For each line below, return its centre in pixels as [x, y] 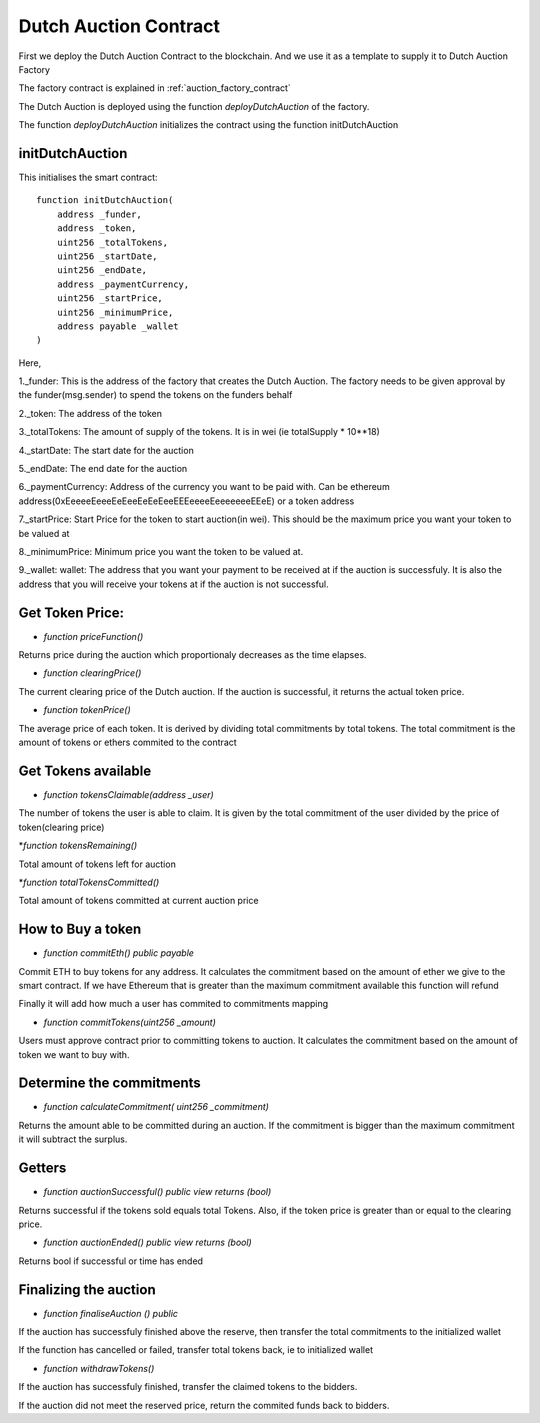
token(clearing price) [61, 827]
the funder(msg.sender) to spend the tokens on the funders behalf [155, 395]
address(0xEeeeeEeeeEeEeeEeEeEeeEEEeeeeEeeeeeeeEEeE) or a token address [186, 501]
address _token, [96, 228]
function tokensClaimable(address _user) [128, 794]
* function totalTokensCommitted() [89, 882]
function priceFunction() [93, 636]
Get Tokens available [85, 770]
